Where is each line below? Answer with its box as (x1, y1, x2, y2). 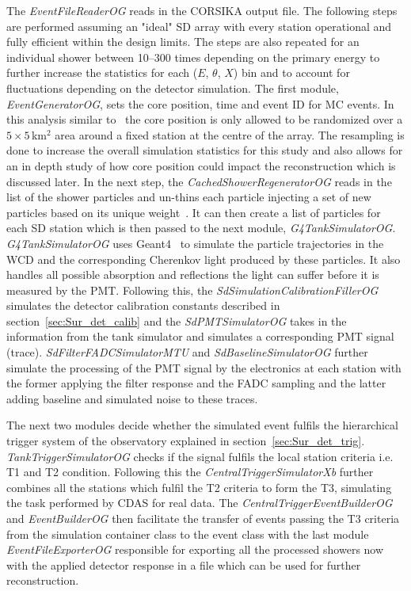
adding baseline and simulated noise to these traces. (6, 390, 258, 406)
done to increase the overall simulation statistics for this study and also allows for (6, 142, 403, 158)
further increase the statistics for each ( (6, 64, 198, 81)
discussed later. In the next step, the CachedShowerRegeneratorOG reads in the (6, 173, 392, 189)
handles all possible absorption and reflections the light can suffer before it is (6, 266, 379, 283)
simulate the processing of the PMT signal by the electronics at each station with (6, 359, 401, 376)
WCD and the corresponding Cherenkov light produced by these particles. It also (6, 250, 401, 267)
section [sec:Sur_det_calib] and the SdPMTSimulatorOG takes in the (6, 312, 347, 329)
